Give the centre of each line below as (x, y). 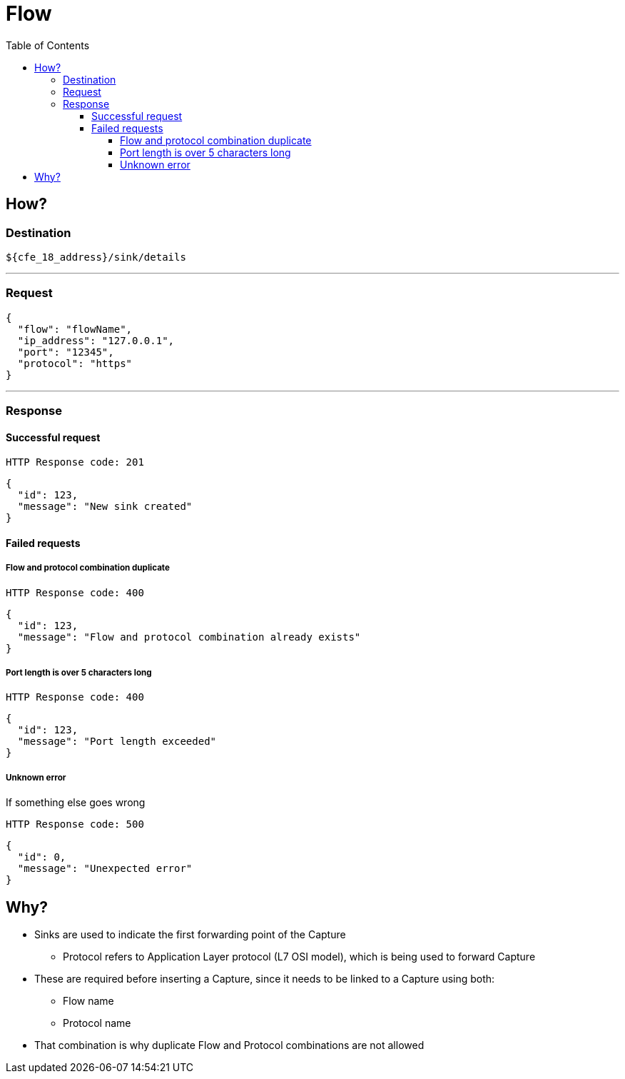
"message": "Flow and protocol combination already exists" (189, 637)
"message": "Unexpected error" (105, 869)
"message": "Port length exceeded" (117, 742)
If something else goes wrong (76, 803)
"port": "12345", (66, 352)
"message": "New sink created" (105, 507)
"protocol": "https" (75, 363)
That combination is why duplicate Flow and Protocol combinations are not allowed (229, 1045)
